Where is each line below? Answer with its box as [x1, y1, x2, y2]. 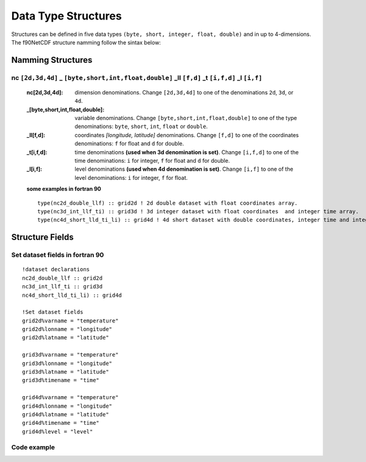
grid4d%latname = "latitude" [22, 411, 109, 418]
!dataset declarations [22, 266, 90, 273]
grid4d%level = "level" [22, 428, 93, 435]
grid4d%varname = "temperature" [22, 394, 119, 401]
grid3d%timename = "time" [22, 377, 100, 384]
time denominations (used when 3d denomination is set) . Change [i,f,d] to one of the [74, 148, 299, 155]
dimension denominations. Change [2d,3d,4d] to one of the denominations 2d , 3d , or [74, 88, 294, 96]
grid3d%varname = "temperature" [22, 351, 119, 358]
